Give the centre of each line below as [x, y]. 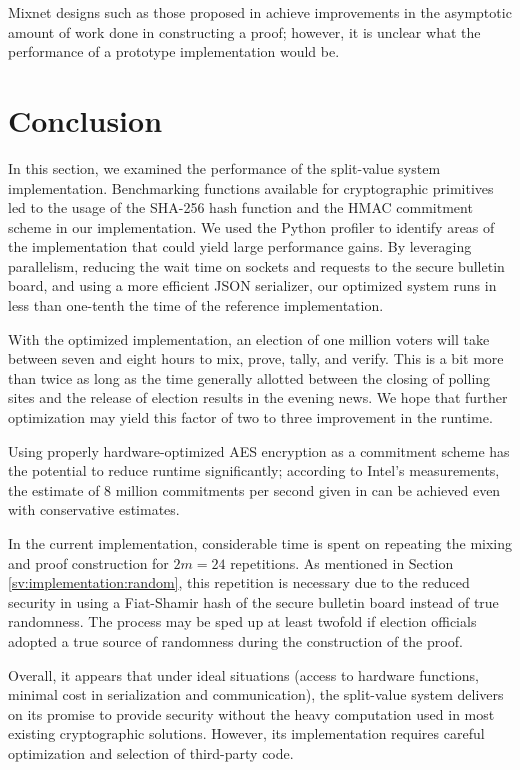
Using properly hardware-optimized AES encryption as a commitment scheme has [259, 450]
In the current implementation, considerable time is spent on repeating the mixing [260, 543]
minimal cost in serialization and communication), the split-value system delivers [256, 694]
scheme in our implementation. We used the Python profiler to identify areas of [251, 226]
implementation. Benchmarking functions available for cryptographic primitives [251, 187]
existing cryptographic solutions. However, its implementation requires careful [246, 733]
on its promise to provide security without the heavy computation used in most [251, 713]
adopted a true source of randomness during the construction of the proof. [235, 640]
